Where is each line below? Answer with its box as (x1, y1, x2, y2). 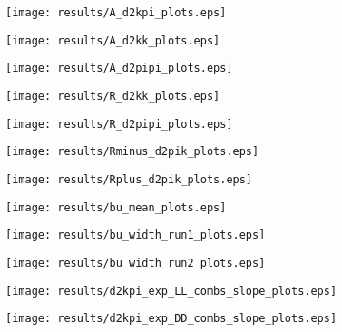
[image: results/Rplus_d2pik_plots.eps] (5, 172, 253, 186)
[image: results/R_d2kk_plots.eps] (5, 89, 220, 103)
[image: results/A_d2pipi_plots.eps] (5, 62, 233, 75)
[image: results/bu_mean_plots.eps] (5, 200, 227, 214)
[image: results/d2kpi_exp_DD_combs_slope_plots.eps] (5, 312, 337, 326)
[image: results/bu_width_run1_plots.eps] (5, 229, 266, 242)
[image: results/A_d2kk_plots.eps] (5, 34, 220, 47)
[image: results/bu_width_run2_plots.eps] (5, 256, 266, 269)
